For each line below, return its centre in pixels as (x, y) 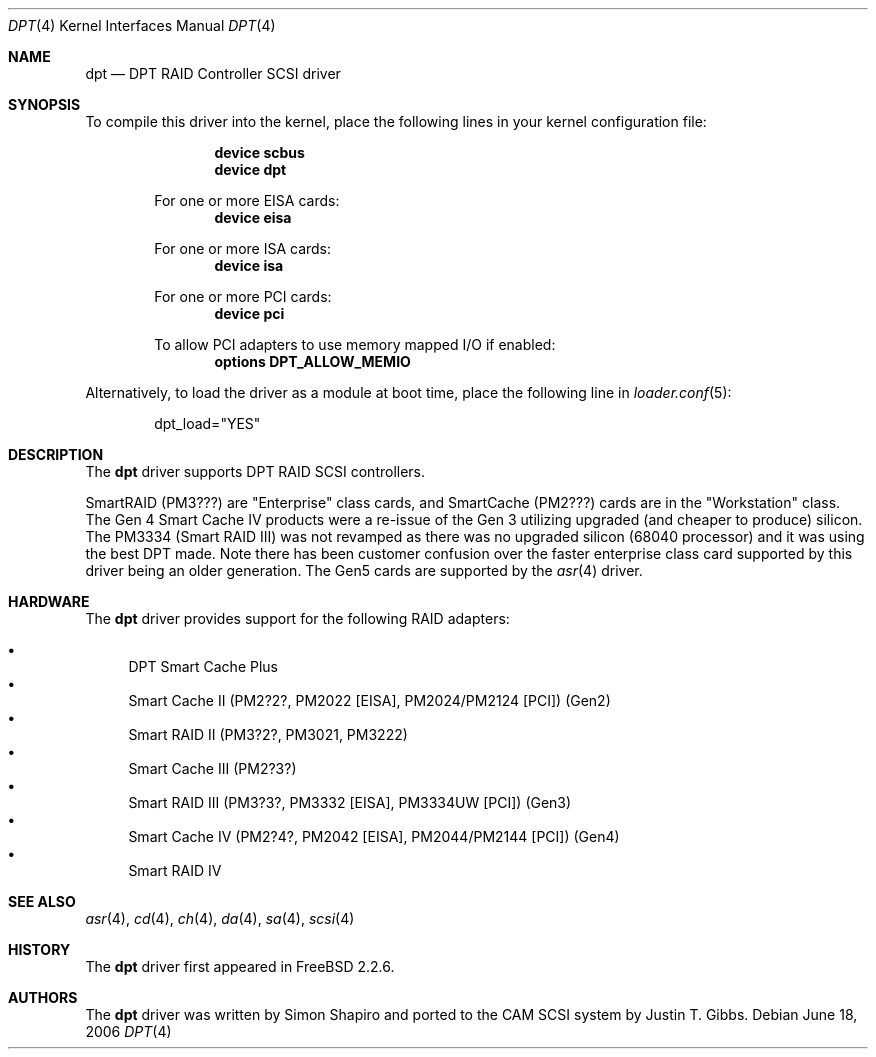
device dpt (250, 169)
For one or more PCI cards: (243, 296)
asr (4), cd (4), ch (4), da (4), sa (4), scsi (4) (220, 918)
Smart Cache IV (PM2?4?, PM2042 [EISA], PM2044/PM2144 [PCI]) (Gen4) (374, 836)
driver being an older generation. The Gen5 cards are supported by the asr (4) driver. (364, 570)
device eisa (253, 217)
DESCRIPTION (56, 454)
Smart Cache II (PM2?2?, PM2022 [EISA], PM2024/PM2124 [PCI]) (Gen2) (369, 700)
